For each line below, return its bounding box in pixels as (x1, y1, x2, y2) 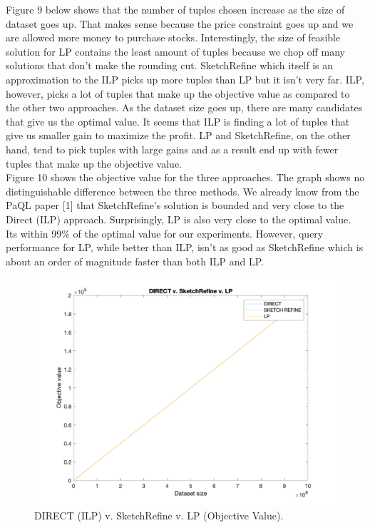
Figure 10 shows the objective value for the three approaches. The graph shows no (6, 170, 365, 185)
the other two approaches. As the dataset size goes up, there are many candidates (6, 100, 363, 115)
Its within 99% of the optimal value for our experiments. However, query (6, 225, 324, 240)
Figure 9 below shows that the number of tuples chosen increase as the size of (6, 2, 345, 16)
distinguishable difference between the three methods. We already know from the (6, 183, 359, 198)
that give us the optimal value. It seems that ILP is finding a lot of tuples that (6, 113, 350, 128)
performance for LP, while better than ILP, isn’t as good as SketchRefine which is (6, 240, 364, 255)
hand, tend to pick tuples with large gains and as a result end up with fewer (6, 141, 339, 156)
